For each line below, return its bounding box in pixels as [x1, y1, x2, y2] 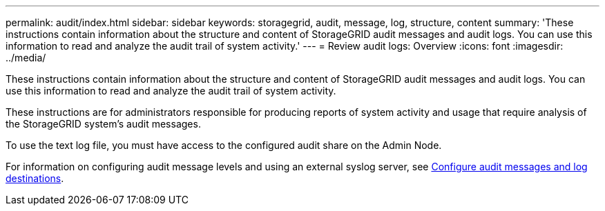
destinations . [6, 172, 64, 184]
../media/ [6, 52, 46, 63]
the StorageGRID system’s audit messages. [6, 118, 201, 130]
